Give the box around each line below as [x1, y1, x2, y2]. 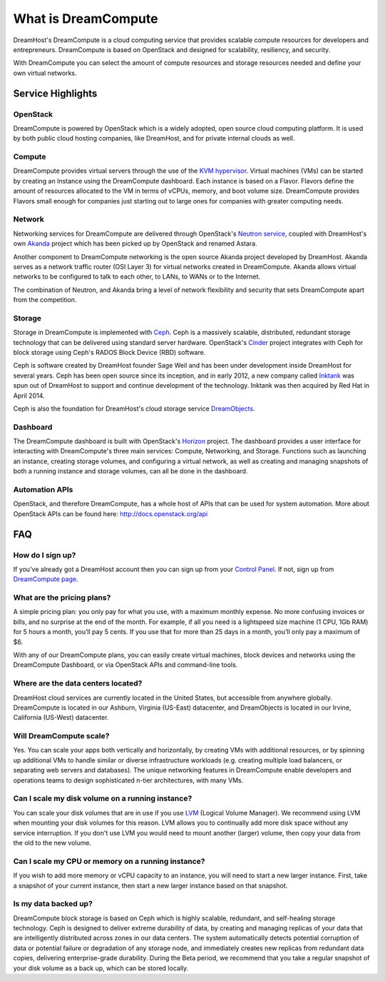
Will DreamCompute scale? [13, 731, 110, 741]
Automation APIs [13, 485, 73, 495]
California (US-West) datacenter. [13, 713, 109, 722]
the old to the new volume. [13, 838, 92, 847]
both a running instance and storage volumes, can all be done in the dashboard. [13, 467, 248, 476]
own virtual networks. [13, 69, 78, 77]
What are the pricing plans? [13, 593, 111, 603]
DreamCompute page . [13, 575, 78, 583]
